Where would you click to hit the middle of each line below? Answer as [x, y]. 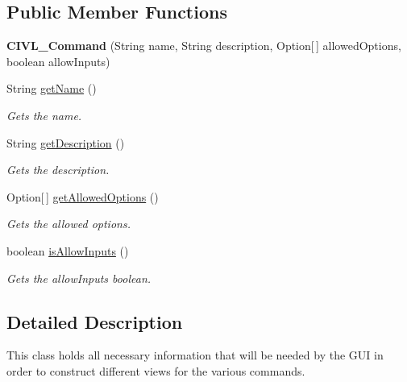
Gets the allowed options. [69, 224]
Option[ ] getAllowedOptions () [83, 196]
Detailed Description [95, 321]
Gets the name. [44, 115]
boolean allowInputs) [58, 61]
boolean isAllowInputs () [68, 250]
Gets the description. [58, 170]
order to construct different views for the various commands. [156, 370]
